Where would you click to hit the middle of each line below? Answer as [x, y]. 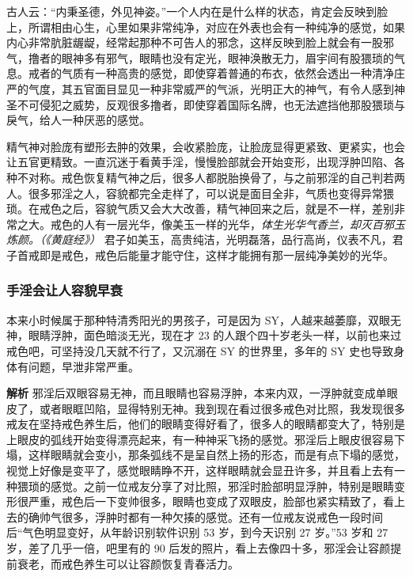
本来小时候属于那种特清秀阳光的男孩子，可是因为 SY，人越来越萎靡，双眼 [198, 319]
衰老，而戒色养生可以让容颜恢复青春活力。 [128, 563]
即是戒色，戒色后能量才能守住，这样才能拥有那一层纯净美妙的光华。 [216, 254]
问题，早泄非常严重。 [83, 366]
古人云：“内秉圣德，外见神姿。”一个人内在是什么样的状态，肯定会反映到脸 [197, 11]
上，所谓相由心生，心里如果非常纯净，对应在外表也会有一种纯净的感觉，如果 [206, 27]
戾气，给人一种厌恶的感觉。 [78, 120]
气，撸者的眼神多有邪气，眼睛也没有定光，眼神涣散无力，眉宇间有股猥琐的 [200, 57]
